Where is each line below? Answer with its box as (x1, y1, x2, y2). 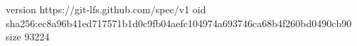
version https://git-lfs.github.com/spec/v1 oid (6, 2, 206, 16)
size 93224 (6, 29, 50, 44)
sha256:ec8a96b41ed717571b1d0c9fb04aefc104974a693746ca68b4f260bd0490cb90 (6, 15, 352, 30)
